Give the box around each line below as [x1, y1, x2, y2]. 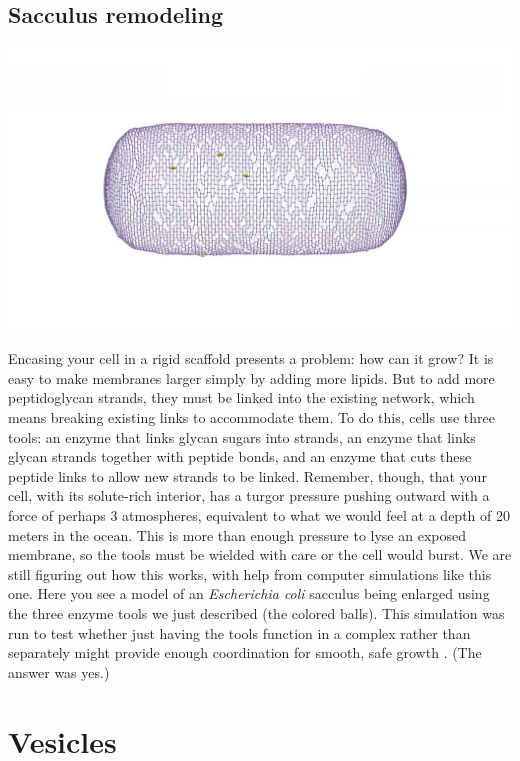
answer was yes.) [8, 661, 110, 682]
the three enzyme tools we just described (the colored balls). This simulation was [8, 603, 505, 624]
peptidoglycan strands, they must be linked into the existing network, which [8, 387, 475, 408]
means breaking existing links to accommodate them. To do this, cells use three [8, 407, 495, 428]
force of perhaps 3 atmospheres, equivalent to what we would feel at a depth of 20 [8, 505, 510, 526]
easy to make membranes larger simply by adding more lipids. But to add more [8, 367, 495, 388]
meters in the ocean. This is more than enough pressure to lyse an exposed [8, 524, 466, 545]
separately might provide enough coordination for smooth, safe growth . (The [8, 642, 482, 663]
